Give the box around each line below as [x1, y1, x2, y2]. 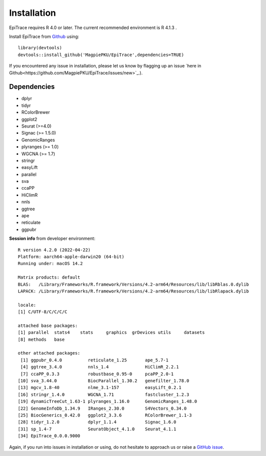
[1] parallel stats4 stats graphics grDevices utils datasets [18, 330, 205, 335]
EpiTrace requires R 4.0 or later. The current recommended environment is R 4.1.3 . [9, 25, 177, 31]
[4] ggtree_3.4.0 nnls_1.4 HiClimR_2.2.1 [20, 364, 179, 370]
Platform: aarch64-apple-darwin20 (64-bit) [18, 254, 125, 260]
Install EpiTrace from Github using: [9, 33, 79, 39]
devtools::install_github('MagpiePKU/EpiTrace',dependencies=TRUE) [18, 52, 184, 58]
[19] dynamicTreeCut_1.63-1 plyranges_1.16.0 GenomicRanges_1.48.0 [18, 399, 197, 404]
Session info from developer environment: [9, 235, 96, 241]
